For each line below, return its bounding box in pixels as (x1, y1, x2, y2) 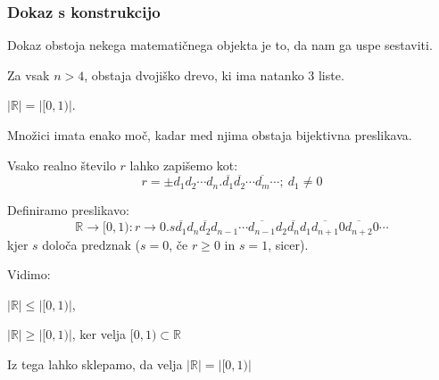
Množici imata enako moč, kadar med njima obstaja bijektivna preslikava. (7, 126, 412, 144)
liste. (318, 65, 344, 84)
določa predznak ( (42, 235, 141, 253)
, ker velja (71, 325, 127, 343)
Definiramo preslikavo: (7, 201, 129, 219)
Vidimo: (7, 265, 51, 284)
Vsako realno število (7, 155, 116, 174)
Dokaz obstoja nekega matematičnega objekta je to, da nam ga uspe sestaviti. (7, 36, 433, 54)
